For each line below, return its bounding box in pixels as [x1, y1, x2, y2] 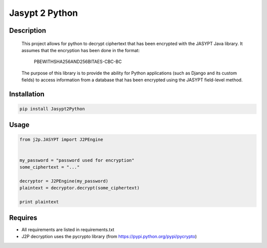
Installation [9, 90, 44, 98]
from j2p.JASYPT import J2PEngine [19, 136, 103, 142]
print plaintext [19, 199, 59, 205]
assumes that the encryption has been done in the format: [21, 47, 140, 53]
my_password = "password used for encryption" [19, 157, 134, 163]
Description [9, 26, 46, 35]
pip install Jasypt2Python [19, 106, 85, 112]
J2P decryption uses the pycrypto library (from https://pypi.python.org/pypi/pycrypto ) [21, 234, 197, 240]
